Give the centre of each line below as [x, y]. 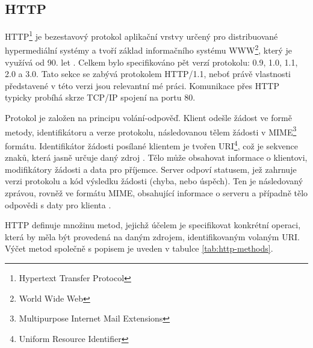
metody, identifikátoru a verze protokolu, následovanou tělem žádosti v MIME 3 [151, 131]
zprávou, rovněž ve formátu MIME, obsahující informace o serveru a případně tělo [156, 192]
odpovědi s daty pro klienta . [58, 204]
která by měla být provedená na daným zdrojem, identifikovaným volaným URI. [152, 236]
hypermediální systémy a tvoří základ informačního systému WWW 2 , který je [148, 49]
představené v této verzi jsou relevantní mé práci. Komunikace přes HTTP [142, 85]
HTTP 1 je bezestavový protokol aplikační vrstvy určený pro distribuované [141, 35]
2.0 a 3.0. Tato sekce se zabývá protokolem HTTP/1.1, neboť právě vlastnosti [148, 74]
